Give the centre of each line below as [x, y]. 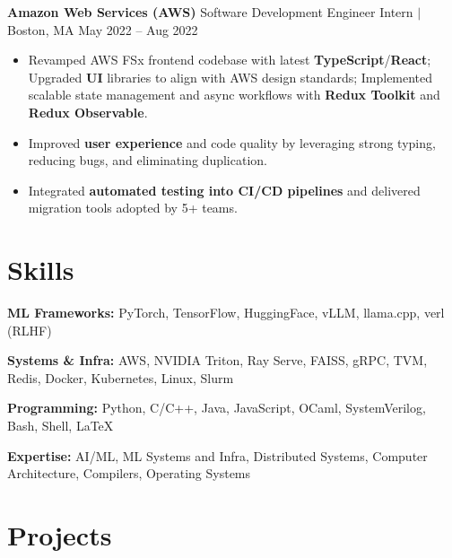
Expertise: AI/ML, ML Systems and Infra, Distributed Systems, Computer [217, 455]
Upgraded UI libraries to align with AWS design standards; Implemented [230, 77]
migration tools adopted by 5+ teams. [133, 208]
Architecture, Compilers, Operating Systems [129, 473]
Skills [41, 270]
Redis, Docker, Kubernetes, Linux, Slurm [121, 377]
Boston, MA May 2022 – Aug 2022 [103, 29]
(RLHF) [30, 330]
